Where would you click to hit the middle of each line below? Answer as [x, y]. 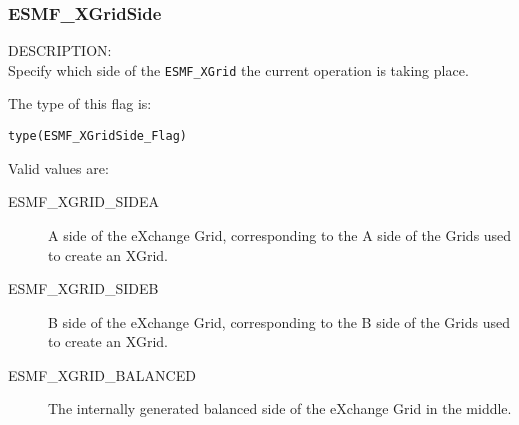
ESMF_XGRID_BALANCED [102, 374]
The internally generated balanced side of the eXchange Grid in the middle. [280, 408]
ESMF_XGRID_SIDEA [84, 201]
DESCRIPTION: [60, 50]
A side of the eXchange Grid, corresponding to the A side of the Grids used [280, 234]
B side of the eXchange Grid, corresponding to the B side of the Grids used [279, 321]
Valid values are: [58, 167]
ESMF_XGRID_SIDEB [83, 288]
